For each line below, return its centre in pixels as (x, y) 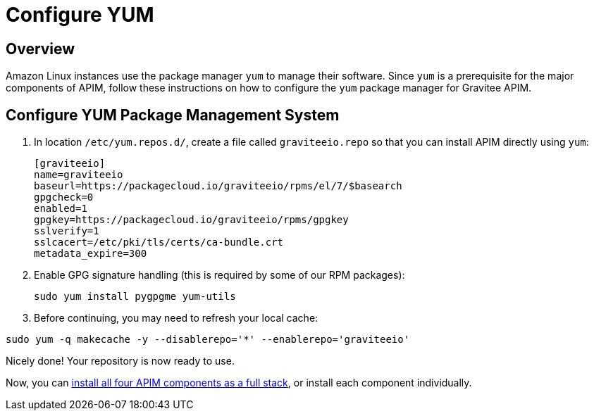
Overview (41, 49)
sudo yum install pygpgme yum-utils (135, 297)
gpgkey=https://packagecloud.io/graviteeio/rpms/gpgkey (191, 220)
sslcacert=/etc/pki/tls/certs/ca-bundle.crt (159, 242)
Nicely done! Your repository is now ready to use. (120, 361)
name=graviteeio (79, 175)
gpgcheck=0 (64, 197)
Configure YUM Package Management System (173, 115)
